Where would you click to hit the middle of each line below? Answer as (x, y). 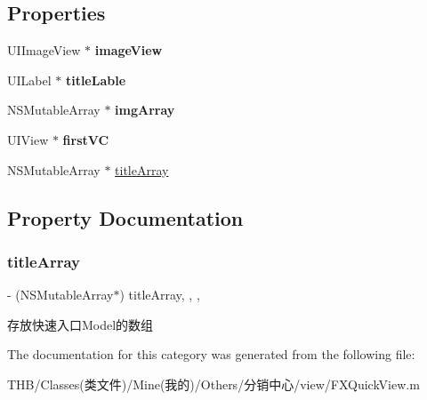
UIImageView (44, 50)
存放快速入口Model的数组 (81, 324)
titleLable (96, 80)
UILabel (29, 80)
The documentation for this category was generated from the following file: (211, 354)
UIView (28, 139)
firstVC (86, 139)
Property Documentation (125, 217)
